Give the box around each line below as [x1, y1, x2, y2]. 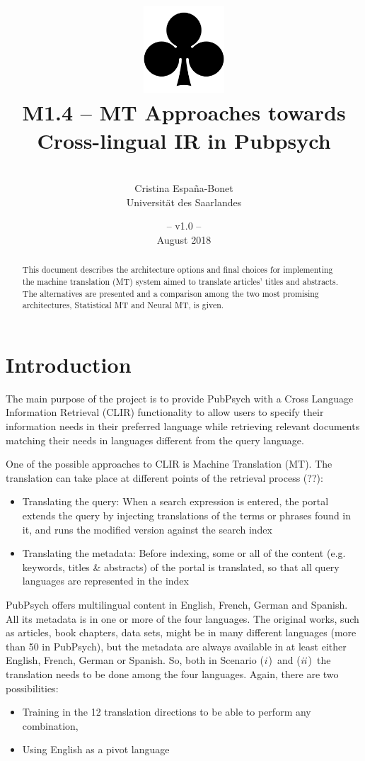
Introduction [6, 349, 132, 378]
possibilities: [6, 680, 59, 695]
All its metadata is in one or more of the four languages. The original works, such [6, 611, 359, 626]
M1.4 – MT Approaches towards [22, 98, 346, 127]
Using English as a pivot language [22, 742, 170, 757]
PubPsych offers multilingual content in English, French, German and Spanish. [6, 597, 348, 611]
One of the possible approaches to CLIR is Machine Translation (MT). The [6, 456, 332, 471]
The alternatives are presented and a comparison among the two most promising [22, 287, 319, 299]
